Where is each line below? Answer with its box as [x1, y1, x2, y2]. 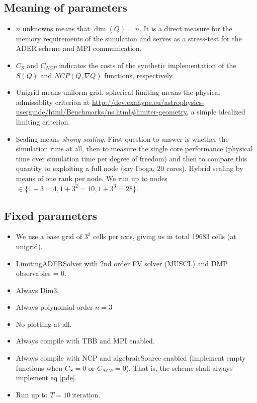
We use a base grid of [16, 231, 82, 242]
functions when [16, 362, 63, 373]
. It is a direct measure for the [139, 23, 232, 34]
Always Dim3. [16, 284, 59, 295]
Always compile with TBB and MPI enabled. [16, 335, 155, 346]
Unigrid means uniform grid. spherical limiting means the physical [16, 87, 220, 97]
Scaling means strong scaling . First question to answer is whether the [16, 133, 229, 144]
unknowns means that [22, 23, 90, 34]
